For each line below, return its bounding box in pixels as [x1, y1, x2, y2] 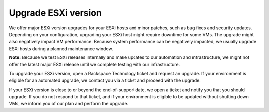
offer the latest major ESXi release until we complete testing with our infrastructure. [9, 61, 180, 67]
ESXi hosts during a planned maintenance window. [9, 45, 113, 52]
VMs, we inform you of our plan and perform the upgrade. [9, 101, 129, 107]
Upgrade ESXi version [9, 7, 102, 18]
